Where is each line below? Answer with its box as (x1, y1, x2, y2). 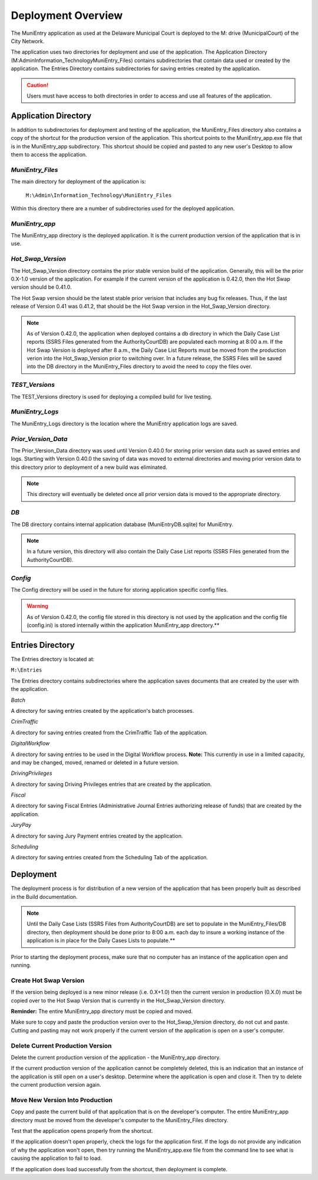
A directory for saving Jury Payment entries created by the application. (11, 832, 183, 839)
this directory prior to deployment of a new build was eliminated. (11, 464, 168, 471)
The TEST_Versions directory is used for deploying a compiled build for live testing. (11, 393, 213, 400)
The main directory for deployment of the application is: (11, 178, 147, 185)
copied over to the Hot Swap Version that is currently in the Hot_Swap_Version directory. (11, 997, 226, 1004)
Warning (26, 602, 48, 609)
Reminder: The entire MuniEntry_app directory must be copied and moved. (11, 1008, 193, 1015)
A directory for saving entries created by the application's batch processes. (11, 707, 194, 714)
